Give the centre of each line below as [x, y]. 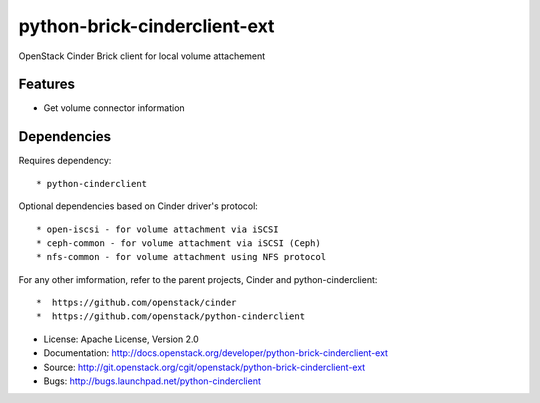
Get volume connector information [114, 108]
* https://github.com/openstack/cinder [136, 303]
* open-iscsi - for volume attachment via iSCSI [157, 229]
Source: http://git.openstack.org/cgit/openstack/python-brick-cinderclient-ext [204, 367]
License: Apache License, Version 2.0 [121, 339]
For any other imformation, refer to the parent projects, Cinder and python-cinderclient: [198, 279]
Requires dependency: [65, 161]
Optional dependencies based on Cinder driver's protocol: [138, 206]
